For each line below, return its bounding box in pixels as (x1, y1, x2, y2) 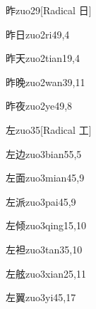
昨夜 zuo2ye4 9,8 (6, 98, 73, 113)
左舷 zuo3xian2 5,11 (6, 266, 86, 281)
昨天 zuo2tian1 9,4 (6, 51, 80, 66)
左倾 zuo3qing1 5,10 (6, 218, 86, 233)
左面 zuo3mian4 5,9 (6, 170, 85, 185)
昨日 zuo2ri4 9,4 (6, 26, 70, 41)
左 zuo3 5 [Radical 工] (6, 122, 92, 137)
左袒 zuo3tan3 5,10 (6, 241, 83, 256)
